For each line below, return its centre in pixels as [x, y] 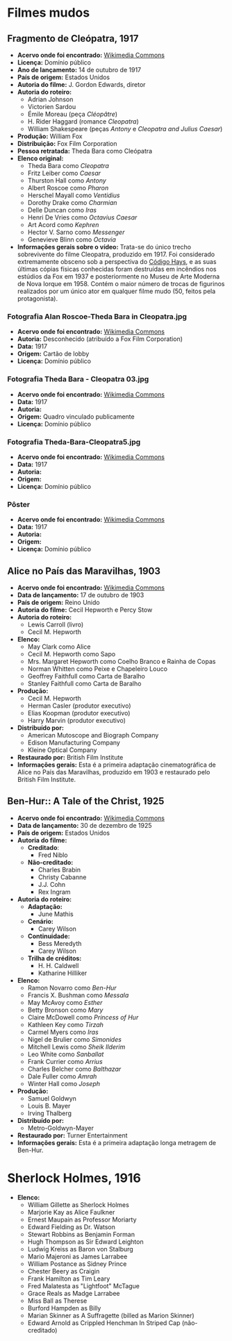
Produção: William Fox [50, 136]
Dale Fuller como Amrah [62, 1076]
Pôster [18, 504]
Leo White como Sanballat [66, 1054]
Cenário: [40, 921]
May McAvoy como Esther [65, 1002]
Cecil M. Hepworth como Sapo [72, 654]
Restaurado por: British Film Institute [70, 757]
